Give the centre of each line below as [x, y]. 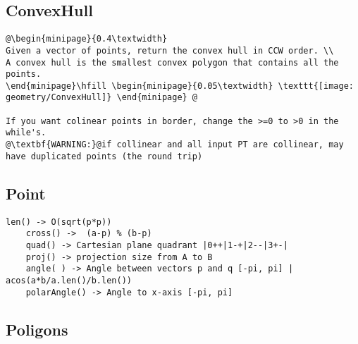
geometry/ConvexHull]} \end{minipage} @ [102, 98]
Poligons [37, 329]
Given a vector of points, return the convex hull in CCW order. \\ [170, 50]
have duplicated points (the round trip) [104, 156]
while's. [26, 133]
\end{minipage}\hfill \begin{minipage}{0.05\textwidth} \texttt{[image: [180, 86]
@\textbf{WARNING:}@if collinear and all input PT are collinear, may [175, 145]
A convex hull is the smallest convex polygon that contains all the [172, 62]
